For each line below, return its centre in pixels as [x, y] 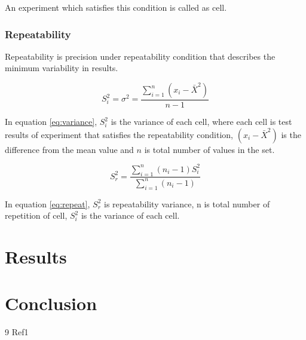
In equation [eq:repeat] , [48, 203]
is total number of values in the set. [209, 149]
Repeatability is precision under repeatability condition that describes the [140, 56]
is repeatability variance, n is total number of [187, 203]
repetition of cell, [36, 215]
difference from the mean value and [69, 149]
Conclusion [51, 303]
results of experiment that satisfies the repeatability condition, [119, 134]
